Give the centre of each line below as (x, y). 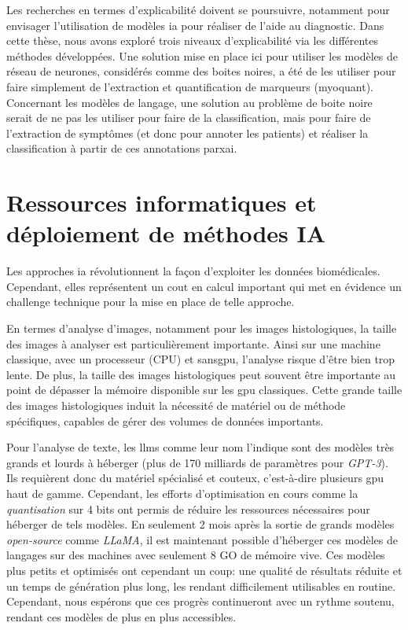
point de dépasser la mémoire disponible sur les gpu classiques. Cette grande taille (204, 390)
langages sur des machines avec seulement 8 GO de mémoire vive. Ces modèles (196, 555)
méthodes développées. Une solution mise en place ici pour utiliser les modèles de (202, 55)
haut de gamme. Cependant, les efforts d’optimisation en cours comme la (182, 493)
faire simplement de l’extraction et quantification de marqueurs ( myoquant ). (190, 86)
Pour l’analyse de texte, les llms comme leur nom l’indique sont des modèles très (200, 447)
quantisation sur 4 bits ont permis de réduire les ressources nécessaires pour (188, 508)
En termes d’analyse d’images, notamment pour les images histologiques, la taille (202, 328)
